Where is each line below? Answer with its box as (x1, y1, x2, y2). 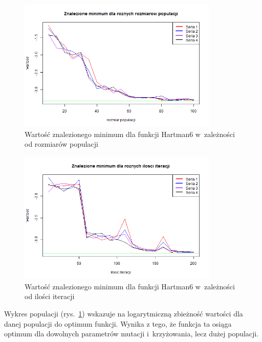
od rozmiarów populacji (25, 139, 98, 149)
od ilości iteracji (25, 291, 75, 302)
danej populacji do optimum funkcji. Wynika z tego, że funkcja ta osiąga (4, 318, 232, 329)
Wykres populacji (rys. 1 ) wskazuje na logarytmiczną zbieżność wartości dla (4, 308, 243, 319)
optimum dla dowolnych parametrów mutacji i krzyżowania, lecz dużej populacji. (4, 328, 259, 339)
